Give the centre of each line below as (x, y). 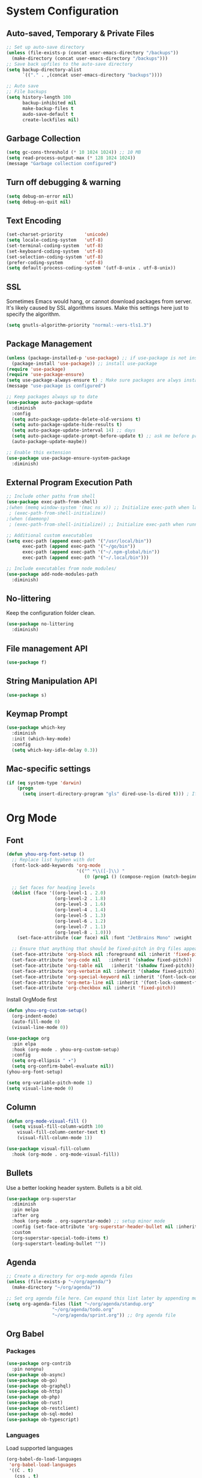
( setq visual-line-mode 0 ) (40, 1088)
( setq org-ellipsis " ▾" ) (44, 1061)
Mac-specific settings (49, 769)
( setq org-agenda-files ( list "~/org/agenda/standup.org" (80, 1304)
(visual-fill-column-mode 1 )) (55, 1138)
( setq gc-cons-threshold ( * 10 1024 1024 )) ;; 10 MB (74, 153)
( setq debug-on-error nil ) (40, 196)
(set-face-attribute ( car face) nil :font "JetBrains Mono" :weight (105, 938)
